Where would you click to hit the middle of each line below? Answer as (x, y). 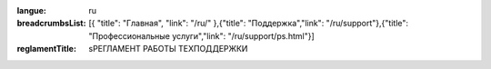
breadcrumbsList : (51, 24)
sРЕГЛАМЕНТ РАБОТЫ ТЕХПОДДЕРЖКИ (168, 49)
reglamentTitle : (47, 49)
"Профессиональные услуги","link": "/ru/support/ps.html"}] (201, 35)
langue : (32, 10)
